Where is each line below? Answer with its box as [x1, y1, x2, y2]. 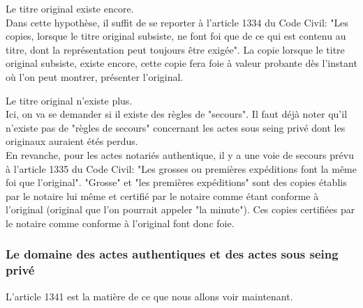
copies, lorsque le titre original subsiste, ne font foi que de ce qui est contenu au [6, 29, 346, 43]
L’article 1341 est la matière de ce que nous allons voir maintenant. [6, 288, 293, 303]
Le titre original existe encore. [6, 1, 134, 15]
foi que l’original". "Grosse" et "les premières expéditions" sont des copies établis [6, 175, 347, 190]
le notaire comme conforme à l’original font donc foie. [6, 215, 235, 230]
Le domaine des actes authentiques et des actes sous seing [6, 245, 339, 263]
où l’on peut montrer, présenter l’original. [6, 69, 184, 84]
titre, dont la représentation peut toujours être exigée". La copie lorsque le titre [6, 42, 345, 56]
